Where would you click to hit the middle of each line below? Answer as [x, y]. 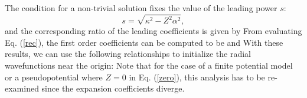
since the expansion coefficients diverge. [113, 88]
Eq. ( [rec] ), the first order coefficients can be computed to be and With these [144, 42]
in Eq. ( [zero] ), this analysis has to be [197, 77]
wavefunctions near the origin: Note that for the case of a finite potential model [149, 65]
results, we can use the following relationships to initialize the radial [128, 54]
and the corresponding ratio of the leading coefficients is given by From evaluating [153, 31]
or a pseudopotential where [54, 77]
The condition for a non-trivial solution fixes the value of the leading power [141, 8]
